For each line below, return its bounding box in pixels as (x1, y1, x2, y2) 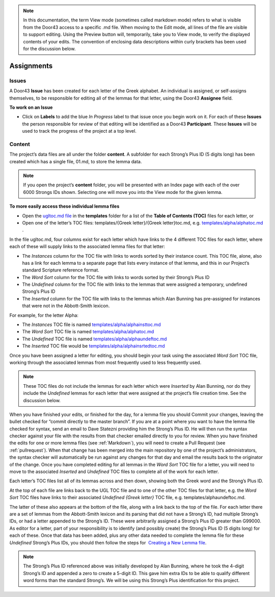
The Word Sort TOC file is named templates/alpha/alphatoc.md (22, 329, 154, 335)
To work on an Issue (9, 104, 53, 110)
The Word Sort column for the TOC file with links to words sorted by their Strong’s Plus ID (22, 274, 210, 280)
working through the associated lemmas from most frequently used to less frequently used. (9, 359, 202, 365)
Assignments (9, 61, 53, 70)
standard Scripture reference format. (22, 267, 99, 273)
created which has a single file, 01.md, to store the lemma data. (9, 158, 142, 164)
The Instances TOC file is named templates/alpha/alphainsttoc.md (22, 321, 161, 328)
